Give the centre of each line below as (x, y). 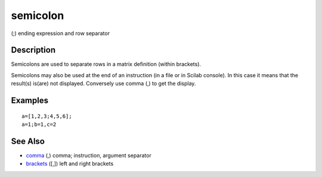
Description (33, 50)
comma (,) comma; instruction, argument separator (89, 155)
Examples (30, 101)
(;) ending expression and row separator (61, 33)
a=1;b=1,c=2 (39, 124)
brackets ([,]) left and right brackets (70, 164)
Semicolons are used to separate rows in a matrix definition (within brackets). (106, 64)
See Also (28, 141)
